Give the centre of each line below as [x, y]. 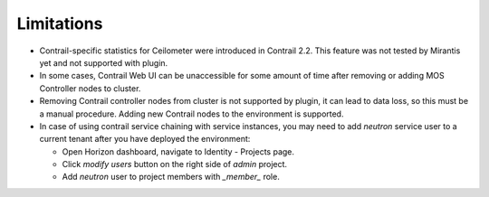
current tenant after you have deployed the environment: [145, 139]
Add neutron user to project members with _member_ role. [171, 177]
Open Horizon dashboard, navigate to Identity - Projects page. [178, 151]
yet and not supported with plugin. [104, 62]
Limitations [60, 23]
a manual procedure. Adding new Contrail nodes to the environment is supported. [192, 114]
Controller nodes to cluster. [90, 88]
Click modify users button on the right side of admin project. [175, 164]
